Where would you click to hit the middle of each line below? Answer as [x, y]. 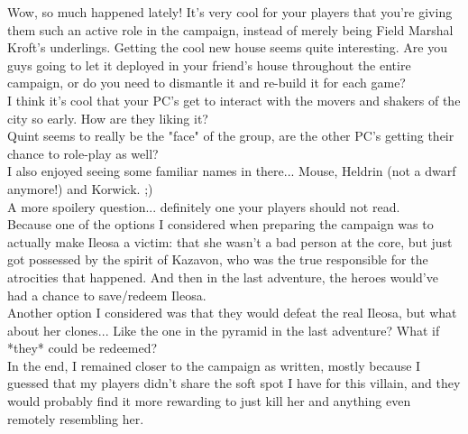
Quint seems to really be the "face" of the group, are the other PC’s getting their [231, 136]
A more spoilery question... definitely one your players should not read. [204, 206]
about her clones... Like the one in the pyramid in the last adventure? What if [224, 330]
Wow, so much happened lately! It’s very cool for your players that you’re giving [230, 12]
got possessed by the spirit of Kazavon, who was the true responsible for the [218, 259]
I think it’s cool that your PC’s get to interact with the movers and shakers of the [234, 100]
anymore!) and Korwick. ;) [80, 188]
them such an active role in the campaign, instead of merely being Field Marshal [230, 29]
